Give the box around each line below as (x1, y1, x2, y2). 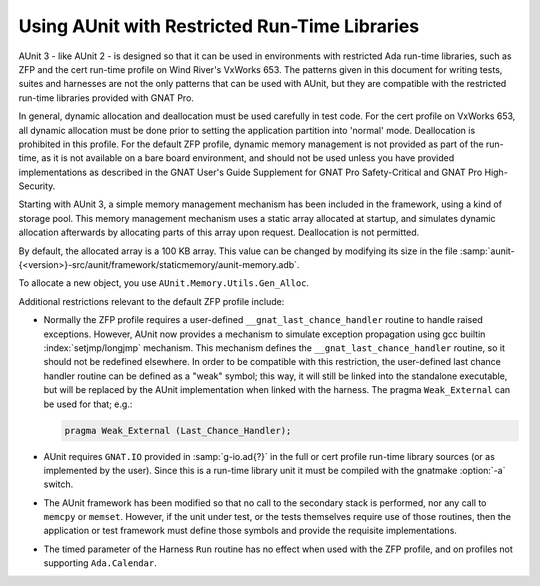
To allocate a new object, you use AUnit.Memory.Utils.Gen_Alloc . (18, 277, 310, 289)
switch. (43, 478, 74, 490)
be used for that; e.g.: (43, 398, 133, 410)
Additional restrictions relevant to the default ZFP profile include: (18, 295, 285, 307)
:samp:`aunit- (460, 245, 515, 257)
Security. (18, 180, 56, 192)
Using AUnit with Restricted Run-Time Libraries (18, 15, 420, 37)
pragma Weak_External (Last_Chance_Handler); (64, 425, 292, 436)
